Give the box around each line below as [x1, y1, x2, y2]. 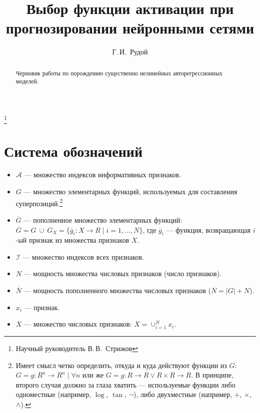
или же [82, 370, 104, 380]
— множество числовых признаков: [24, 319, 132, 329]
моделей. [15, 77, 39, 85]
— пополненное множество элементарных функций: [23, 214, 182, 225]
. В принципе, [191, 370, 233, 380]
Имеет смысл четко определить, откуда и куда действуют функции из [15, 360, 227, 370]
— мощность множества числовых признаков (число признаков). [23, 268, 222, 279]
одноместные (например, [15, 389, 91, 400]
